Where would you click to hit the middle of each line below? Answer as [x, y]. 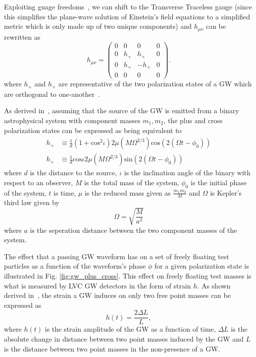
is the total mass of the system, [132, 182]
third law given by [32, 202]
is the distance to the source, [74, 173]
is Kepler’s [226, 192]
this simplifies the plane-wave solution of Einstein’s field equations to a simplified [127, 16]
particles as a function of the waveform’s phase [75, 266]
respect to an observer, [39, 182]
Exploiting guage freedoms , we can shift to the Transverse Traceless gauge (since [128, 6]
